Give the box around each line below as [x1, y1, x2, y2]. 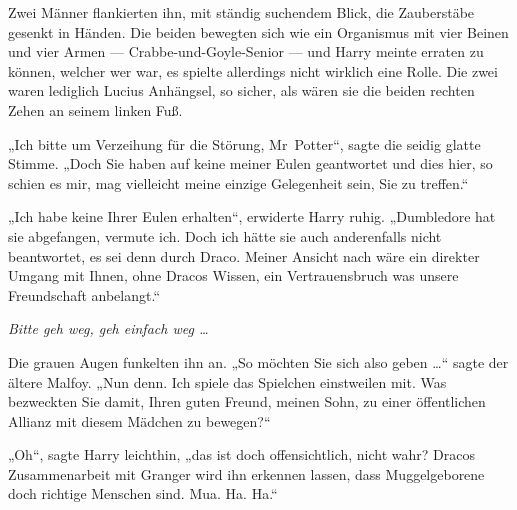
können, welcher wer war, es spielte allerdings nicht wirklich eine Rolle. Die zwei [8, 60, 498, 81]
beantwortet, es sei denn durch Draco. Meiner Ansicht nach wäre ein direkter [8, 245, 480, 266]
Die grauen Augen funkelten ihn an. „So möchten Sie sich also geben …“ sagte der [8, 351, 509, 372]
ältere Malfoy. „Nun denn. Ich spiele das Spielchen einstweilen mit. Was [8, 371, 447, 392]
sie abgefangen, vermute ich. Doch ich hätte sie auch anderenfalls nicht [8, 225, 442, 246]
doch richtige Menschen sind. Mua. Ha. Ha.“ [8, 483, 278, 504]
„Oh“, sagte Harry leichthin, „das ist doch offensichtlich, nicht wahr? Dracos [8, 444, 475, 465]
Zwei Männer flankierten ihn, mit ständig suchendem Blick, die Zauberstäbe [8, 2, 475, 22]
